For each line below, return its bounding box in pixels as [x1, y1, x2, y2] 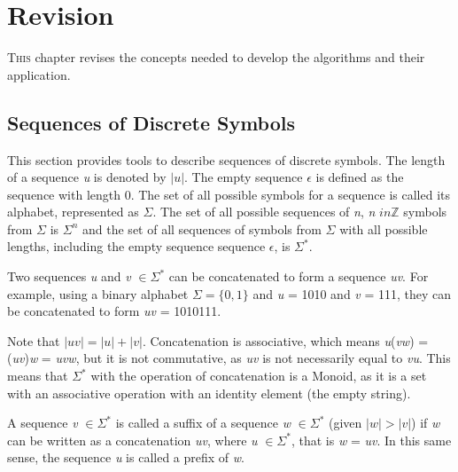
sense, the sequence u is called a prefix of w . [7, 448, 245, 467]
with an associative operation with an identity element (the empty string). [7, 383, 411, 402]
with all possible [339, 219, 428, 238]
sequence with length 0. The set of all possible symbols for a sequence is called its [7, 185, 450, 203]
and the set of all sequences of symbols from [82, 219, 322, 238]
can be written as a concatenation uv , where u [7, 430, 258, 449]
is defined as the [315, 168, 404, 186]
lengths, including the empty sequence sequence [7, 237, 266, 256]
